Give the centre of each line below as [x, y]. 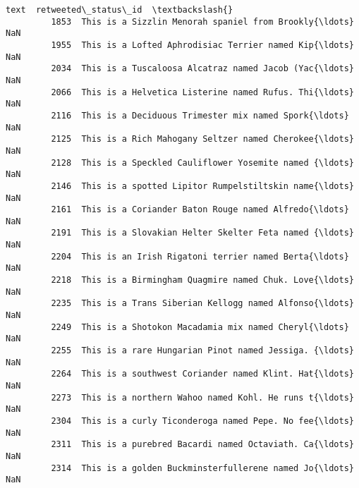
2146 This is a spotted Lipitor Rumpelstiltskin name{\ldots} [202, 186]
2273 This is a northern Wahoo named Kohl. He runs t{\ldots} [202, 397]
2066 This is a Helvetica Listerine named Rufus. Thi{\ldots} [202, 92]
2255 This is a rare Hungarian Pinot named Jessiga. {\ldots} [202, 351]
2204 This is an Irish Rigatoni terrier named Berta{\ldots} [200, 256]
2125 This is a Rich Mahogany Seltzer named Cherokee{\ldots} [202, 139]
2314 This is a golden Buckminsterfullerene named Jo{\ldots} [202, 468]
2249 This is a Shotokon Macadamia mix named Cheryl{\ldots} [200, 327]
